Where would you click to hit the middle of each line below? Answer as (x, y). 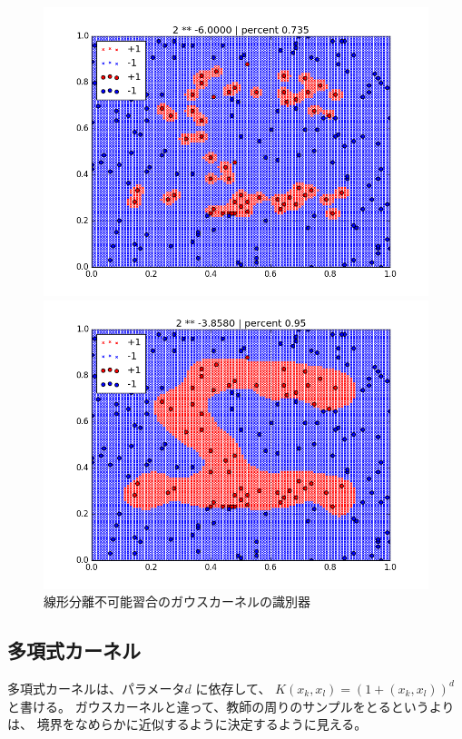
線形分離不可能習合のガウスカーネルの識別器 (177, 601)
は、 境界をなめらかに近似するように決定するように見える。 (187, 724)
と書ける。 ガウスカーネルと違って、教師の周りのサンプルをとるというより (231, 706)
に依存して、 (233, 688)
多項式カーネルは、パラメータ (96, 688)
